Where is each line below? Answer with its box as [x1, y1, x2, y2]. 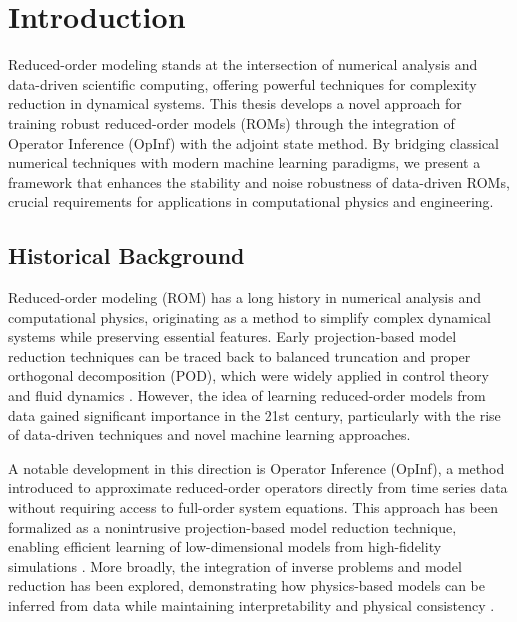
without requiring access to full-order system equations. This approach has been [8, 497, 498, 518]
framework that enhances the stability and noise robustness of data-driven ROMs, [8, 171, 510, 192]
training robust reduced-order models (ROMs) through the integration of [8, 112, 455, 133]
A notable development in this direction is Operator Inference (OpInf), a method [8, 457, 505, 478]
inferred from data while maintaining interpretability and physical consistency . [8, 594, 495, 615]
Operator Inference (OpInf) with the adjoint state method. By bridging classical [8, 132, 500, 153]
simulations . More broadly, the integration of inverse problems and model [8, 555, 462, 576]
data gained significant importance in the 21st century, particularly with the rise [8, 404, 501, 425]
